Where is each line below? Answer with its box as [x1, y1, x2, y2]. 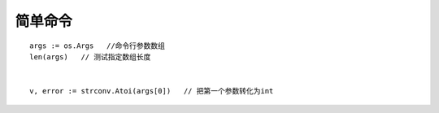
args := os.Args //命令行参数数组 [29, 41, 166, 50]
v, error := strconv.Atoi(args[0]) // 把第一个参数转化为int [29, 86, 274, 96]
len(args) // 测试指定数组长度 [29, 52, 151, 61]
